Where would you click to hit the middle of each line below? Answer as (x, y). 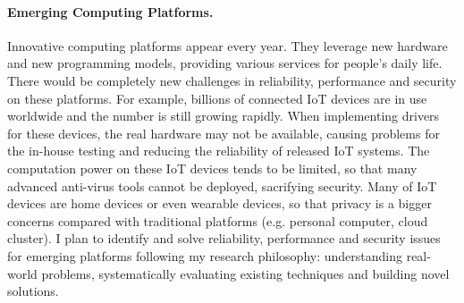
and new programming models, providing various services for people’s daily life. (225, 63)
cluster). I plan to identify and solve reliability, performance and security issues (224, 238)
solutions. (33, 291)
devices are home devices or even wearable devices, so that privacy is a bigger (219, 203)
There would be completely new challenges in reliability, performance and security (232, 80)
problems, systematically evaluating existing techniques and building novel (245, 273)
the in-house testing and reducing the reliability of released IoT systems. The (219, 151)
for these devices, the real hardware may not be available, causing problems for (224, 133)
